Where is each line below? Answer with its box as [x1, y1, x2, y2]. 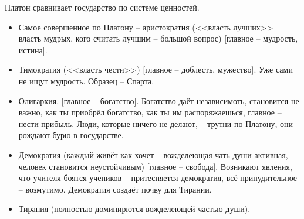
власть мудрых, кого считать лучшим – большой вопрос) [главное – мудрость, [18, 32, 298, 45]
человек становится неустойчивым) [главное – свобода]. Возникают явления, [18, 160, 292, 172]
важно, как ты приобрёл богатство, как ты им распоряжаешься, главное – [18, 106, 282, 118]
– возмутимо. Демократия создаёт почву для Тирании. [18, 183, 212, 195]
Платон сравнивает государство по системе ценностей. [5, 1, 200, 13]
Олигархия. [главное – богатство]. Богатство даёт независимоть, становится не [18, 94, 299, 107]
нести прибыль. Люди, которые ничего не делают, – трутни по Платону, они [18, 117, 293, 129]
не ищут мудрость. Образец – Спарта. [18, 74, 154, 87]
